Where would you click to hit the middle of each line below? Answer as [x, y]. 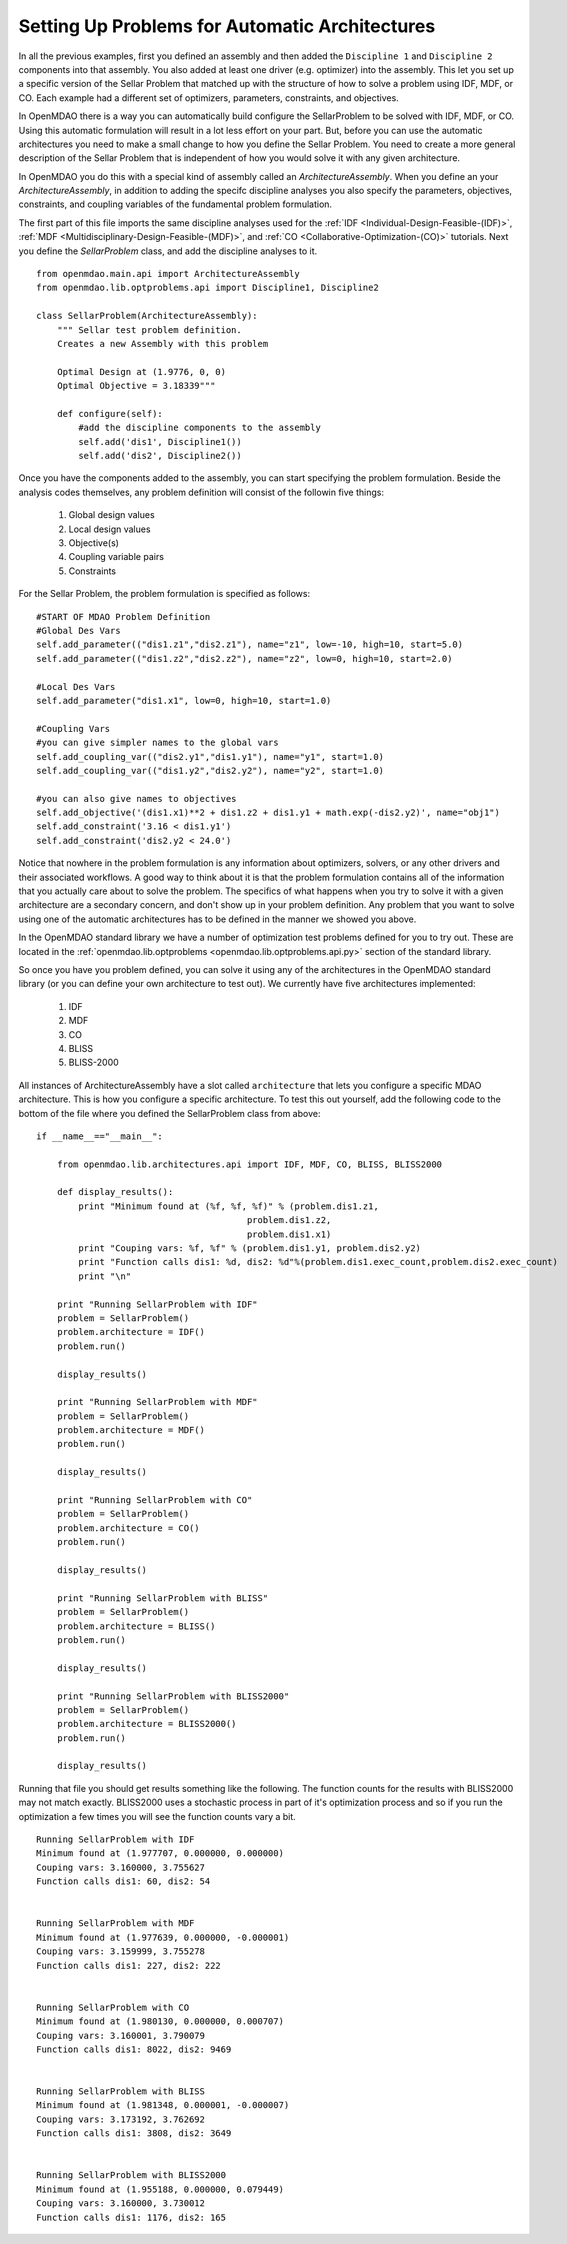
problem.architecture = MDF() [130, 1430]
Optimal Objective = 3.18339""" [136, 386]
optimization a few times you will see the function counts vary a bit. [157, 1816]
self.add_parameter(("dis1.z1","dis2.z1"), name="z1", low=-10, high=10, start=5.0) [250, 644]
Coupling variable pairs [116, 557]
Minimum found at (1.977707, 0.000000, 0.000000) [160, 1853]
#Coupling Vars [73, 728]
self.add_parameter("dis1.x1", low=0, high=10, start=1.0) [184, 700]
